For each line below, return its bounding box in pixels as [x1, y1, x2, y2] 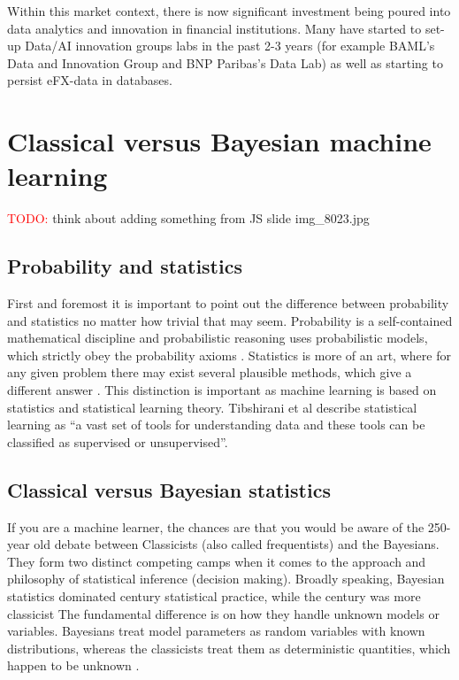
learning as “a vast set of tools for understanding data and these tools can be [7, 415, 425, 434]
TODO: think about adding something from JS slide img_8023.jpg [7, 209, 370, 228]
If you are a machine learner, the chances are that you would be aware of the [7, 517, 425, 536]
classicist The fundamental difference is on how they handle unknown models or [7, 604, 440, 622]
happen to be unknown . [7, 656, 140, 675]
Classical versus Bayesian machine [7, 123, 432, 159]
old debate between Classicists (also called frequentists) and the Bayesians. [34, 535, 440, 553]
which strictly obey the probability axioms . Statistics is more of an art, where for [7, 345, 451, 364]
